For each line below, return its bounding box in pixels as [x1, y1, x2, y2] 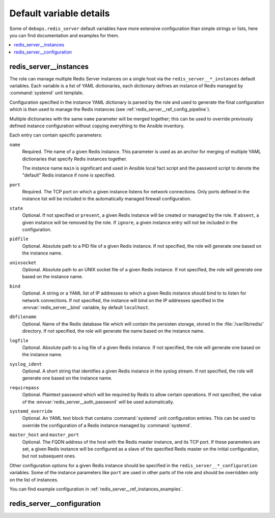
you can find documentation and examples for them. [9, 32, 120, 38]
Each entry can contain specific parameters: [9, 132, 103, 138]
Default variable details [9, 8, 110, 19]
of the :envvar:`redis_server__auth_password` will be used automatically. [22, 398, 174, 405]
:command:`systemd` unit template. [9, 90, 84, 96]
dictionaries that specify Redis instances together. [22, 156, 127, 162]
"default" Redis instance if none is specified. [22, 172, 116, 178]
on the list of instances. [9, 476, 59, 483]
